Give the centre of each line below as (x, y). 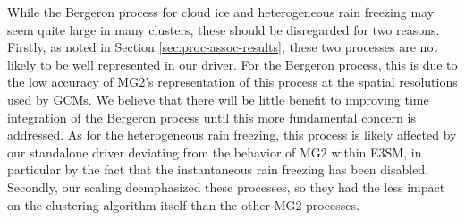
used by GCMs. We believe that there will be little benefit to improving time (218, 99)
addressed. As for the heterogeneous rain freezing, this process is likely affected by (232, 135)
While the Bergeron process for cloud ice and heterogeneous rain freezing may (221, 12)
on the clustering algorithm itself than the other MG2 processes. (183, 204)
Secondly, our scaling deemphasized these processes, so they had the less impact (226, 186)
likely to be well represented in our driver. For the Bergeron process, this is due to (232, 64)
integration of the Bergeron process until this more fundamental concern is (211, 117)
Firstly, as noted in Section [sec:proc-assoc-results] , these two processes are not (223, 47)
